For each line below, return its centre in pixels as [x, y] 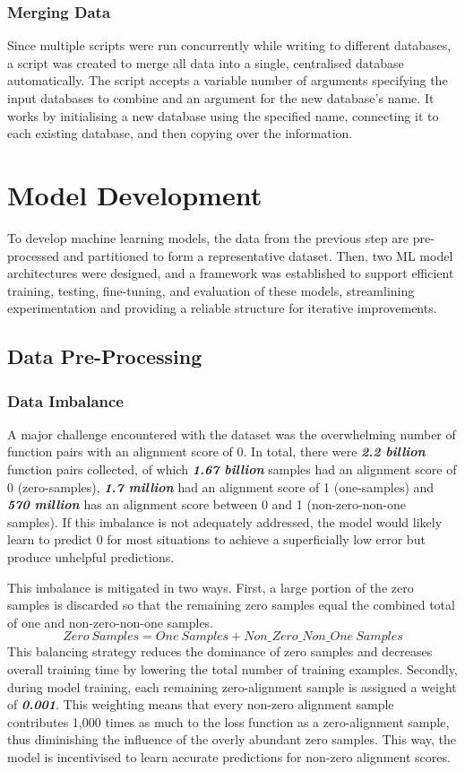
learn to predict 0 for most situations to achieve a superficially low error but [216, 539]
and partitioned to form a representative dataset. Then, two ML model [258, 255]
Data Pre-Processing [105, 356]
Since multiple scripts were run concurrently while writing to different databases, [229, 45]
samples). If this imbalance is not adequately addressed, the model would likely [225, 521]
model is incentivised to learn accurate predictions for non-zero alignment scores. [229, 756]
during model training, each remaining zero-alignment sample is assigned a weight [232, 686]
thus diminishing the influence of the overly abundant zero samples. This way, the [232, 739]
